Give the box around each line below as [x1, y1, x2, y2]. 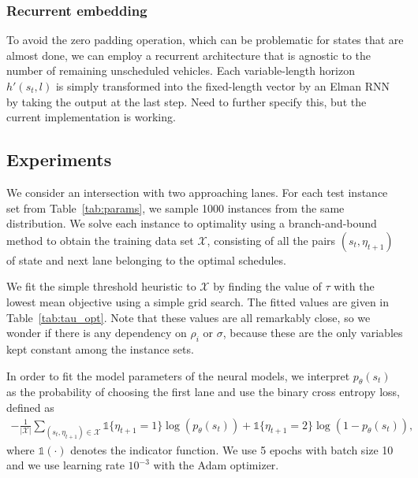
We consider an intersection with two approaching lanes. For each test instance [6, 183, 388, 200]
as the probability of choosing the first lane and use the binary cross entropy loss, [6, 384, 400, 400]
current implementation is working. [6, 109, 176, 125]
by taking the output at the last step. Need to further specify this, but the [6, 93, 367, 109]
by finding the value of [213, 278, 322, 295]
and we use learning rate [6, 457, 125, 473]
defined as [6, 398, 54, 415]
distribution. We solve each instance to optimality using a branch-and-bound [6, 215, 377, 232]
